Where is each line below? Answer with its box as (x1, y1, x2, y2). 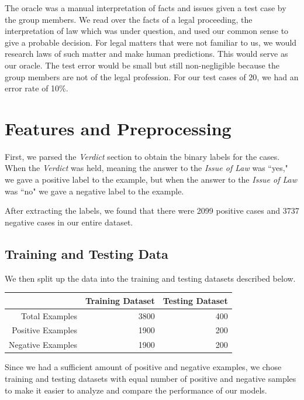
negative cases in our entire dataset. (5, 216, 133, 228)
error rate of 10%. (5, 82, 68, 94)
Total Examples (20, 309, 77, 322)
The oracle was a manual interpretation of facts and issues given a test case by (5, 2, 286, 13)
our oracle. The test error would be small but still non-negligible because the (5, 59, 279, 71)
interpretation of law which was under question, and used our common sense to (5, 25, 289, 37)
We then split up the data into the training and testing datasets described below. (5, 272, 296, 284)
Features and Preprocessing (5, 116, 232, 140)
